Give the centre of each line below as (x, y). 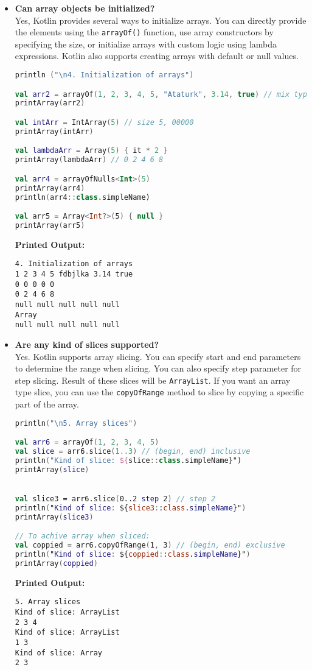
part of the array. (47, 404)
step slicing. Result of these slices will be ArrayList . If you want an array (153, 380)
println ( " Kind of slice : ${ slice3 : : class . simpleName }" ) (130, 508)
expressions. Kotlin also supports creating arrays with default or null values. (157, 56)
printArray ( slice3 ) (54, 517)
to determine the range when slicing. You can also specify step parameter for (158, 368)
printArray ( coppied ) (56, 563)
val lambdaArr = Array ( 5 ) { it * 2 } (91, 151)
